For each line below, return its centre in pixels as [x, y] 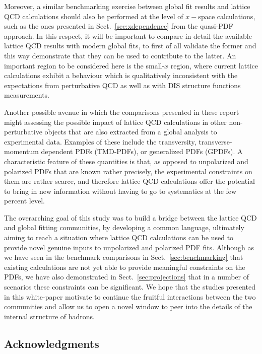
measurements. [27, 95]
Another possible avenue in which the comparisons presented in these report [122, 112]
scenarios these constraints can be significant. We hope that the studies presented [130, 287]
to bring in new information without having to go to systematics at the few [120, 191]
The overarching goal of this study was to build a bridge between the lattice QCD [130, 217]
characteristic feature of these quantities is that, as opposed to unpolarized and [126, 161]
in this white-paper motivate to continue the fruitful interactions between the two [130, 296]
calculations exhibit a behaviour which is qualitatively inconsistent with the [121, 75]
